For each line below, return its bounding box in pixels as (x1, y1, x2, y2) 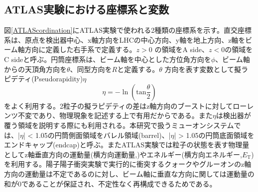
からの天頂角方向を (4, 64, 67, 74)
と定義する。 (117, 64, 159, 74)
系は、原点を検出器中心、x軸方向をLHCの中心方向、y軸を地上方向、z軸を (4, 34, 246, 45)
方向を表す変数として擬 (164, 64, 242, 74)
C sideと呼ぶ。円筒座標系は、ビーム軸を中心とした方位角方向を (4, 54, 211, 64)
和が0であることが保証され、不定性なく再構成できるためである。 (4, 178, 217, 189)
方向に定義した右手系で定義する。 (24, 44, 136, 55)
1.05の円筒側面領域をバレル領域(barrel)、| (35, 129, 171, 140)
